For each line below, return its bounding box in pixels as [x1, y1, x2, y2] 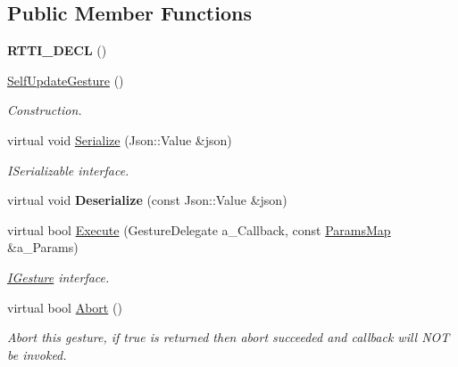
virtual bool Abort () [7, 298, 122, 316]
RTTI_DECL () [7, 41, 107, 60]
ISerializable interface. [7, 160, 129, 179]
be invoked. [7, 345, 67, 363]
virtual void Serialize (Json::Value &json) [7, 130, 232, 149]
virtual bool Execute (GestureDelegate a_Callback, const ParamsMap [7, 220, 391, 239]
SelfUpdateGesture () [7, 70, 124, 89]
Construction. [7, 101, 82, 119]
